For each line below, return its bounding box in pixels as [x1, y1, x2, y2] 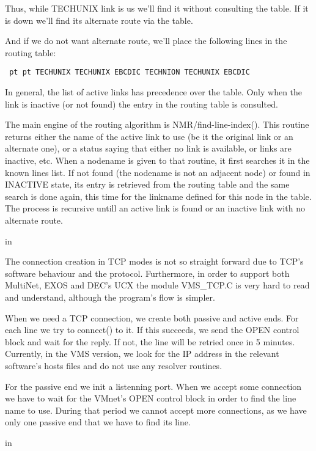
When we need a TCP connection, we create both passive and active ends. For [5, 311, 299, 324]
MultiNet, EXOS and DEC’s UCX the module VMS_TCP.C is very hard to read [5, 279, 310, 291]
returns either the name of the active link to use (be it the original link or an [5, 130, 293, 142]
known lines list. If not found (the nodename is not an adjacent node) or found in [5, 166, 310, 178]
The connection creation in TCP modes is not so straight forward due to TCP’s [5, 255, 304, 268]
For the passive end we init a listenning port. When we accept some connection [5, 380, 302, 392]
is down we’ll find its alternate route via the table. [5, 13, 193, 26]
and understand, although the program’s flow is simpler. [5, 290, 215, 303]
